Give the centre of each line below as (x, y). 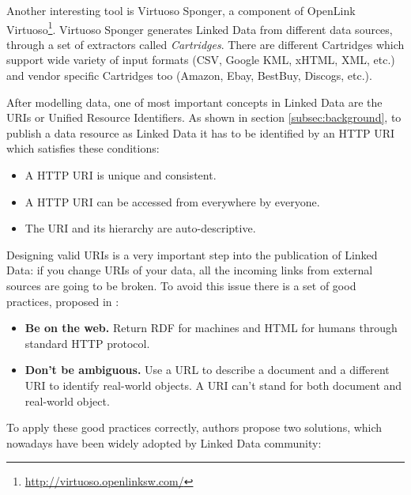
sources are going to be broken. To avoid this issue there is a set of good (181, 285)
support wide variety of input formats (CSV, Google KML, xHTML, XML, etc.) (201, 60)
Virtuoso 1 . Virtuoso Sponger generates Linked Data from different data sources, (200, 28)
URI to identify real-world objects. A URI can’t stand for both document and (213, 385)
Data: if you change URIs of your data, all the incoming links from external (190, 270)
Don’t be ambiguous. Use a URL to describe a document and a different (207, 370)
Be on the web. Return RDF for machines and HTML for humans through (211, 328)
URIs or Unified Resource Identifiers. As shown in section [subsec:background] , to (204, 117)
